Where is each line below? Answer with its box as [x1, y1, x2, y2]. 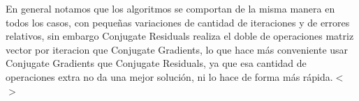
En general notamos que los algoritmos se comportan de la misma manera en [6, 1, 335, 15]
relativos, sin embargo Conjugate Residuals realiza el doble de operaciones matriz [6, 29, 354, 43]
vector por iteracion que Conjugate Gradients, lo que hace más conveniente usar [6, 42, 349, 56]
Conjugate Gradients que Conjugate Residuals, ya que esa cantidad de [6, 56, 307, 70]
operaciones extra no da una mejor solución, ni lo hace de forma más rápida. [6, 69, 333, 84]
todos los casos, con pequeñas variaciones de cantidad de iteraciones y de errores [6, 15, 350, 29]
